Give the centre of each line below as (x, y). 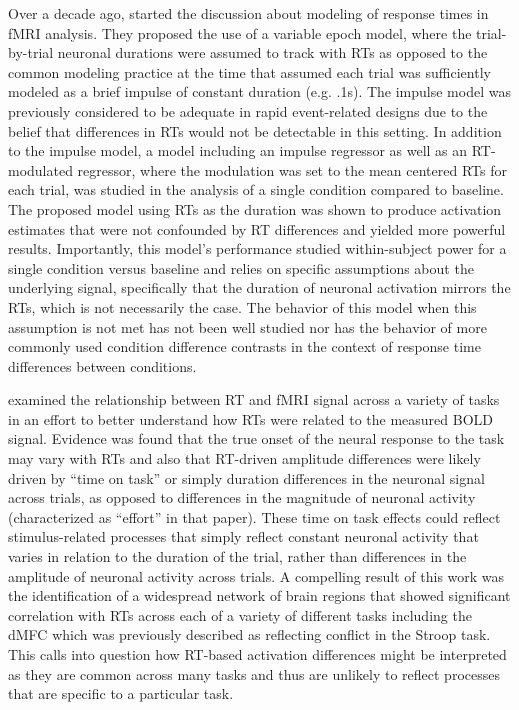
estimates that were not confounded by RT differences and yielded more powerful (257, 228)
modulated (40, 169)
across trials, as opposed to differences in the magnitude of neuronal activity (242, 497)
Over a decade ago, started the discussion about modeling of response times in (248, 13)
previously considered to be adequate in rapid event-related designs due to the (248, 110)
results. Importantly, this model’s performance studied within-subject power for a (257, 248)
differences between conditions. (102, 365)
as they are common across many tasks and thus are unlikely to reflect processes (254, 673)
